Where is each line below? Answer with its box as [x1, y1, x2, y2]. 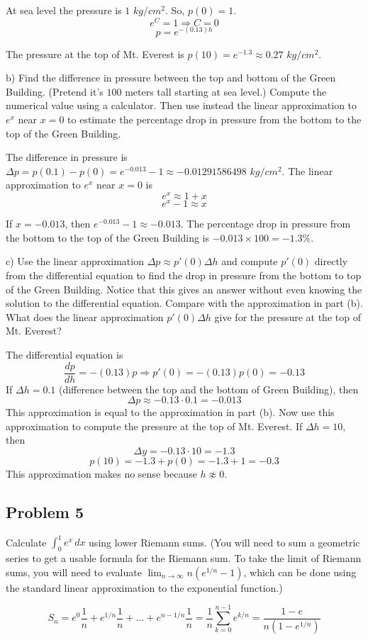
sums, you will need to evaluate [6, 564, 142, 579]
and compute [221, 254, 278, 269]
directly [314, 254, 348, 269]
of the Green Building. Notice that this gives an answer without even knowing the [6, 281, 362, 296]
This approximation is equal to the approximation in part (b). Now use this [6, 405, 335, 420]
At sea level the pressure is [6, 3, 122, 17]
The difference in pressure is [6, 150, 128, 164]
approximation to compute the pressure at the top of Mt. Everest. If [6, 418, 303, 433]
